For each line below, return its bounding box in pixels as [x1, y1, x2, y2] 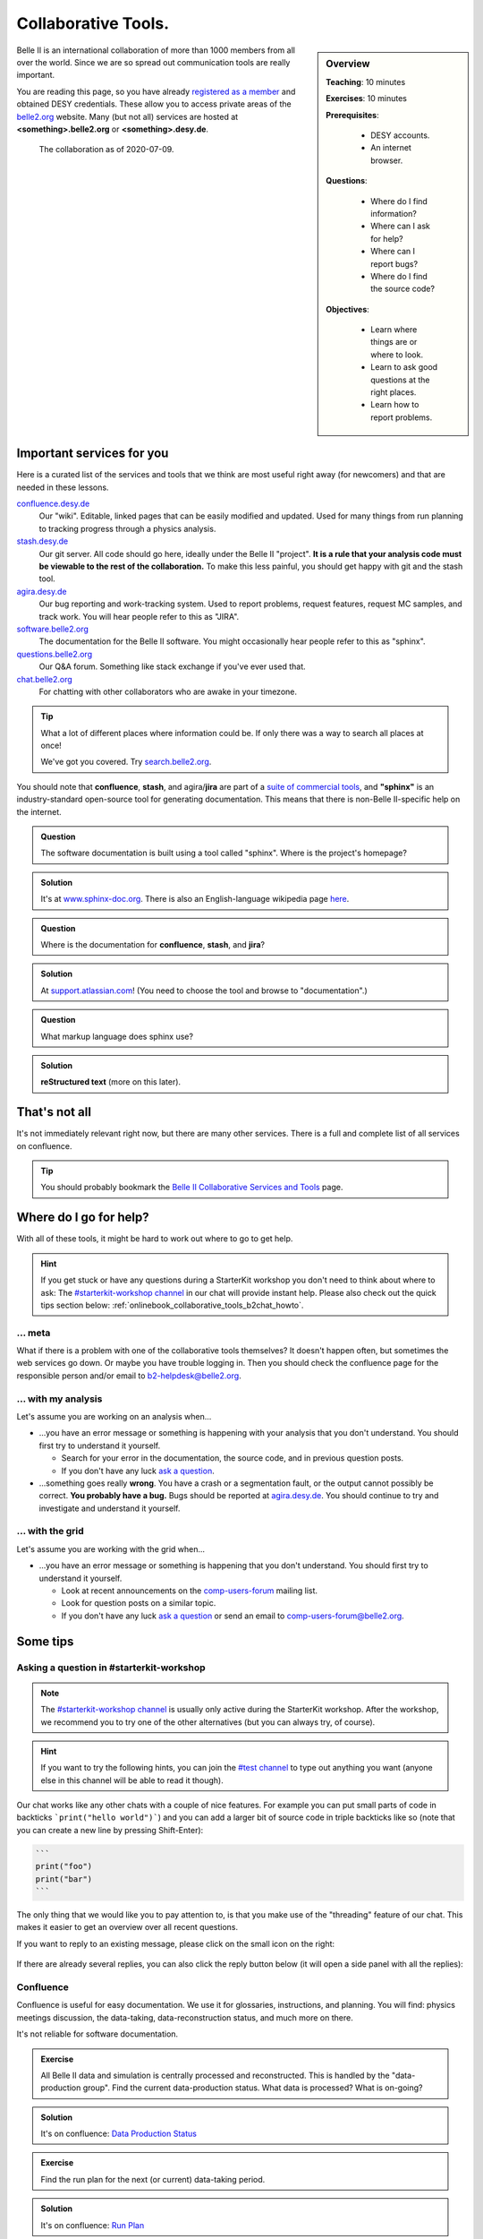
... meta [16, 1326, 51, 1339]
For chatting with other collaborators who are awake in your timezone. [38, 686, 298, 697]
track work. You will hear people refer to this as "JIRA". [38, 611, 240, 622]
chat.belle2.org [16, 673, 73, 684]
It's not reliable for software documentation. [16, 2029, 179, 2039]
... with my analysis [16, 1393, 103, 1405]
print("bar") [35, 1874, 93, 1884]
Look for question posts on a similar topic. [61, 1598, 216, 1608]
